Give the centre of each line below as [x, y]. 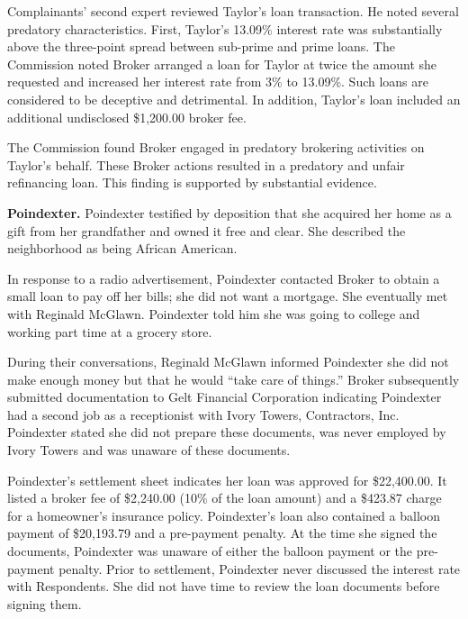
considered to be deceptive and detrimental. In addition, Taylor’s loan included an [234, 99]
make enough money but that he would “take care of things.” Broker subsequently [234, 379]
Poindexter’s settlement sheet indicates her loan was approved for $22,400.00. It [227, 480]
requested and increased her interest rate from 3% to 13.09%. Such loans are [218, 82]
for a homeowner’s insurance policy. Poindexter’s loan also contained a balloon [224, 515]
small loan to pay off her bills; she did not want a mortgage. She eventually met [228, 296]
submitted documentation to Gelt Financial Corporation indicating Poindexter [225, 397]
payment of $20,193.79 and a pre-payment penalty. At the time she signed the [222, 533]
